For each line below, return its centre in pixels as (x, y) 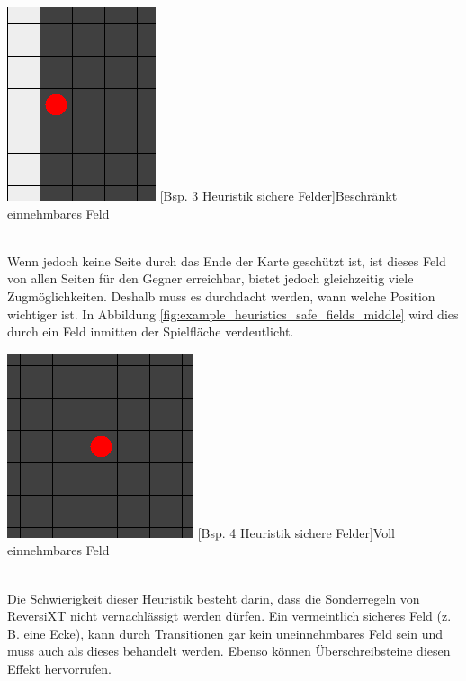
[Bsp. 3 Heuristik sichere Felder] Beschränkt (278, 195)
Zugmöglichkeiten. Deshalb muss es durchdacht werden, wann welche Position (221, 296)
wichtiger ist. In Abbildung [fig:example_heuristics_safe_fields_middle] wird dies (233, 314)
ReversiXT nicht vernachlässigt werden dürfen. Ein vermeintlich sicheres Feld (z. (229, 616)
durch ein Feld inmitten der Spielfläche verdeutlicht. (151, 332)
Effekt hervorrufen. (59, 668)
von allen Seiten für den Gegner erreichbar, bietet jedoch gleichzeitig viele (211, 278)
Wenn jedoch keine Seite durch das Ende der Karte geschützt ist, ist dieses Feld (227, 260)
